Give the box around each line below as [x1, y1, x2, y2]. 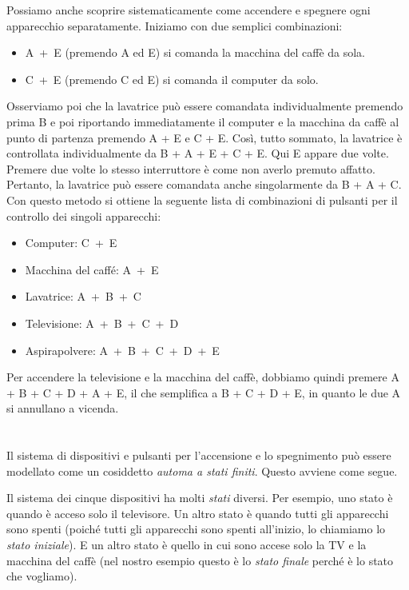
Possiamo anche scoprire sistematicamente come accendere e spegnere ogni [6, 2, 371, 18]
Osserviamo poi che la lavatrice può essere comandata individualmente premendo [6, 98, 403, 114]
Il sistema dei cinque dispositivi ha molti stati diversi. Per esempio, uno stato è [6, 489, 393, 506]
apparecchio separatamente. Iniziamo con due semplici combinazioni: [6, 17, 343, 34]
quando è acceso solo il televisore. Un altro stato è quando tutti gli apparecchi [6, 504, 389, 521]
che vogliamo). [6, 568, 77, 584]
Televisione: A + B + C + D [25, 314, 179, 331]
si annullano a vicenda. [6, 400, 119, 417]
